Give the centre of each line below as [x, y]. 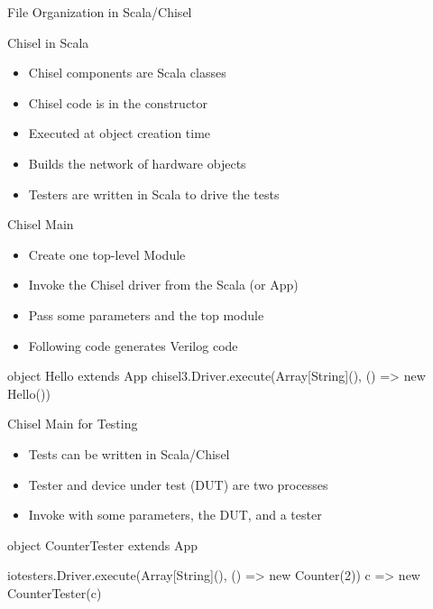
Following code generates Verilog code [133, 345]
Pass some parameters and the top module [146, 314]
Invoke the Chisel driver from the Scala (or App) [163, 285]
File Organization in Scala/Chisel [100, 12]
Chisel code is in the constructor [118, 102]
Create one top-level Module [107, 254]
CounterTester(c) [55, 592]
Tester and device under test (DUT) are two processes [178, 484]
